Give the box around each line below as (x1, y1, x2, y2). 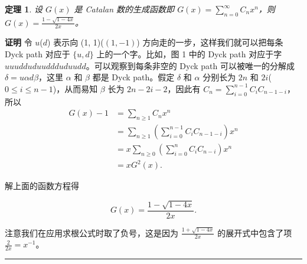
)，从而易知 (53, 82, 98, 94)
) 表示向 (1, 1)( (47, 36, 104, 48)
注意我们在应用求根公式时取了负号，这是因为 (5, 226, 178, 239)
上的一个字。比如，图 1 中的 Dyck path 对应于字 (96, 47, 282, 60)
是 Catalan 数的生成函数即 (74, 3, 175, 15)
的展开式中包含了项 (217, 226, 292, 239)
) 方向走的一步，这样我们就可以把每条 (136, 36, 283, 48)
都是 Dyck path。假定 (92, 71, 175, 83)
